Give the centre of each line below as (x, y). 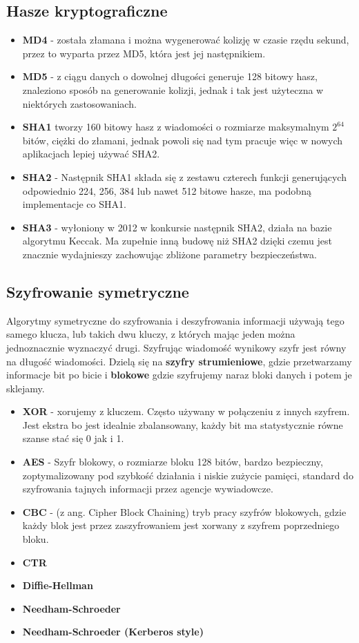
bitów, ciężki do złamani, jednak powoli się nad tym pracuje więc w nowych (183, 140)
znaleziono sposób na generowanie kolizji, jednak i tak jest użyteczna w (173, 89)
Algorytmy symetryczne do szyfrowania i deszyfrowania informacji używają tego (175, 320)
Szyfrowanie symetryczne (98, 291)
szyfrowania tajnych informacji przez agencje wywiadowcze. (148, 489)
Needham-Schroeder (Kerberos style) (113, 632)
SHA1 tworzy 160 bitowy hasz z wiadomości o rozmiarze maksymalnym (176, 127)
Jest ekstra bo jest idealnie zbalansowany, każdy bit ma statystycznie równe (183, 424)
